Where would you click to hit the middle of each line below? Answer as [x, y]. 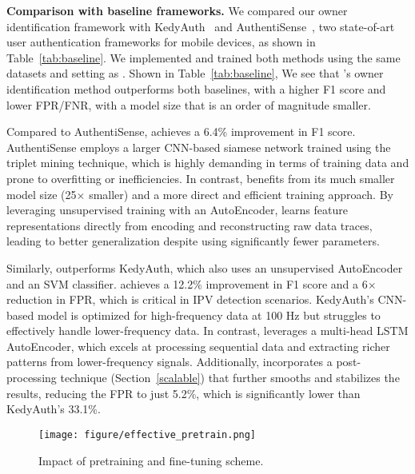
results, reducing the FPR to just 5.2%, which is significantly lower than [184, 393]
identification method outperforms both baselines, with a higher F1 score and [196, 88]
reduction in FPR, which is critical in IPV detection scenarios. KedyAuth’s [190, 299]
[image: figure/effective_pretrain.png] [148, 434]
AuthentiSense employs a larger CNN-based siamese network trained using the [199, 147]
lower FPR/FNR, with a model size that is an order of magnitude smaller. [189, 104]
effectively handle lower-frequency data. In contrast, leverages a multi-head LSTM [207, 331]
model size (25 [42, 194]
